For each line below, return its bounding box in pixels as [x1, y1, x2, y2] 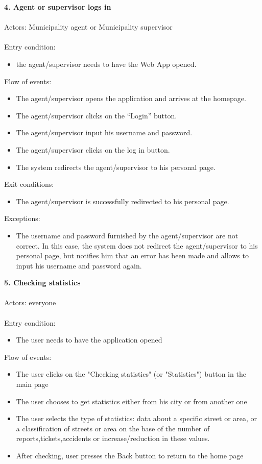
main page [16, 379, 49, 389]
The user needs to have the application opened [16, 334, 162, 345]
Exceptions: [4, 213, 40, 224]
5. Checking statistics [4, 277, 81, 288]
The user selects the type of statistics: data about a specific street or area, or [16, 413, 257, 424]
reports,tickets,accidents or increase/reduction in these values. [16, 433, 210, 444]
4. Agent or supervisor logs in [4, 2, 111, 12]
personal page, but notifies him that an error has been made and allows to [16, 250, 249, 261]
